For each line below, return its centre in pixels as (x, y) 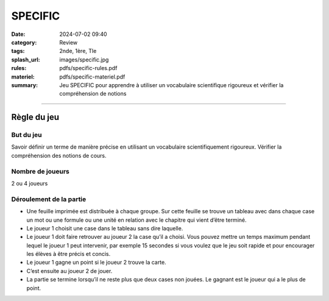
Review (69, 42)
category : (24, 42)
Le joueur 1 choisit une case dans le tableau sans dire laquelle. (105, 228)
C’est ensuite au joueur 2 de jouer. (69, 271)
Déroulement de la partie (49, 199)
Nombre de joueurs (40, 171)
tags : (18, 51)
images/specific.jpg (84, 59)
